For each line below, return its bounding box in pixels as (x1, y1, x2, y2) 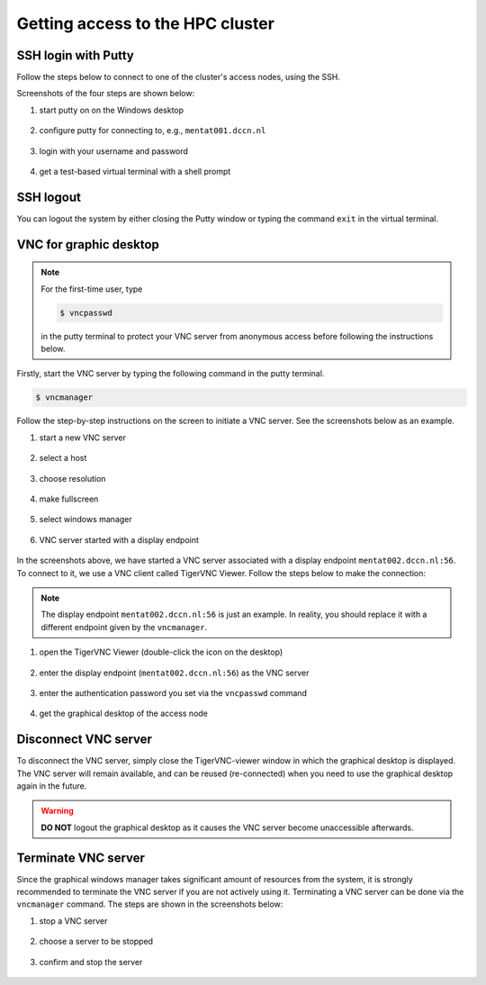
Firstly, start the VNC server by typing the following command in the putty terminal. (16, 368, 325, 379)
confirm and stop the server (39, 956, 143, 967)
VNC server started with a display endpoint (39, 534, 200, 545)
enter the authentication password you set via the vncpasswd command (39, 687, 308, 698)
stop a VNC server (39, 915, 108, 926)
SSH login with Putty (16, 48, 135, 63)
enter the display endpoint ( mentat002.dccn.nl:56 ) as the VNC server (39, 667, 310, 678)
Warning (40, 806, 74, 817)
